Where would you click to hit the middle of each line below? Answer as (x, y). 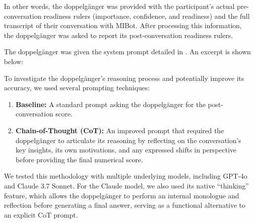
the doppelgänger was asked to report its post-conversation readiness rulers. (119, 35)
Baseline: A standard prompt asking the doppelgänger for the (110, 104)
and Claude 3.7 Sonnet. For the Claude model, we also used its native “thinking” (127, 185)
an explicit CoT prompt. (41, 214)
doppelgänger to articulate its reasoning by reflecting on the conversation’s (128, 140)
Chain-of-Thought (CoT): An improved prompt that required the (120, 130)
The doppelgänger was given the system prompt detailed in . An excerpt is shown (127, 52)
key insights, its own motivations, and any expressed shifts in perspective (126, 150)
